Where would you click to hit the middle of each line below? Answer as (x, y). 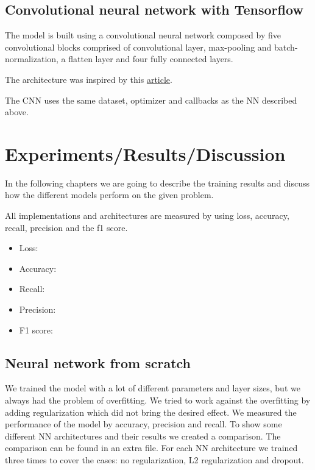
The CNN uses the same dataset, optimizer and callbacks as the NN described (151, 100)
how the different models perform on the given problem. (109, 195)
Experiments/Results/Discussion (145, 153)
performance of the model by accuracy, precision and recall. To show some (143, 424)
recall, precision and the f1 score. (66, 227)
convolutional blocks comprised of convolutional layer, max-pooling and (138, 47)
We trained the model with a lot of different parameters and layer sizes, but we (153, 388)
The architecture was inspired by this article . (89, 79)
